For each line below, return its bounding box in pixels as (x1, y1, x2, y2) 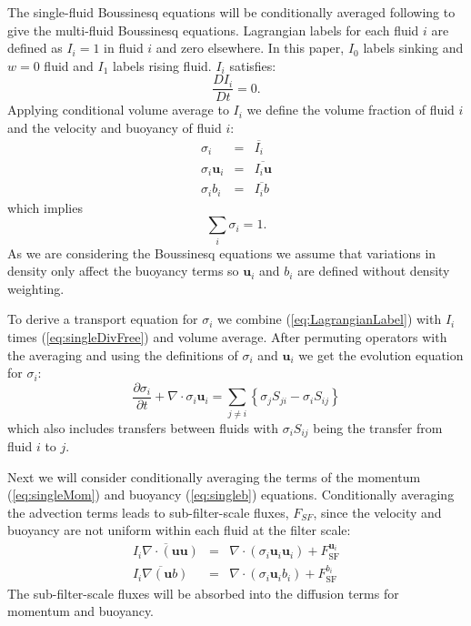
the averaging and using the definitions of (7, 345, 238, 364)
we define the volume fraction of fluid (246, 100, 455, 119)
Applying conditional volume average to (7, 100, 229, 119)
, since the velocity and (313, 502, 442, 521)
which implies (7, 197, 83, 217)
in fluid (104, 38, 144, 57)
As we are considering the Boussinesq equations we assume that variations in (7, 243, 436, 262)
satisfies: (229, 56, 276, 75)
